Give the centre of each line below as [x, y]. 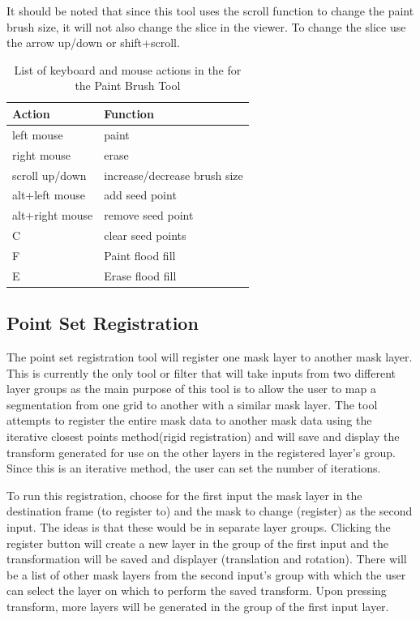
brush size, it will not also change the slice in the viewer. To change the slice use [206, 26]
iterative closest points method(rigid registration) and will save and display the [203, 436]
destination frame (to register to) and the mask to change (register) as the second [210, 511]
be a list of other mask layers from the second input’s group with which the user [206, 574]
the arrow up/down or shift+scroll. [93, 43]
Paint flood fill [140, 255]
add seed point [140, 195]
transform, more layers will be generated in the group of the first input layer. [198, 606]
